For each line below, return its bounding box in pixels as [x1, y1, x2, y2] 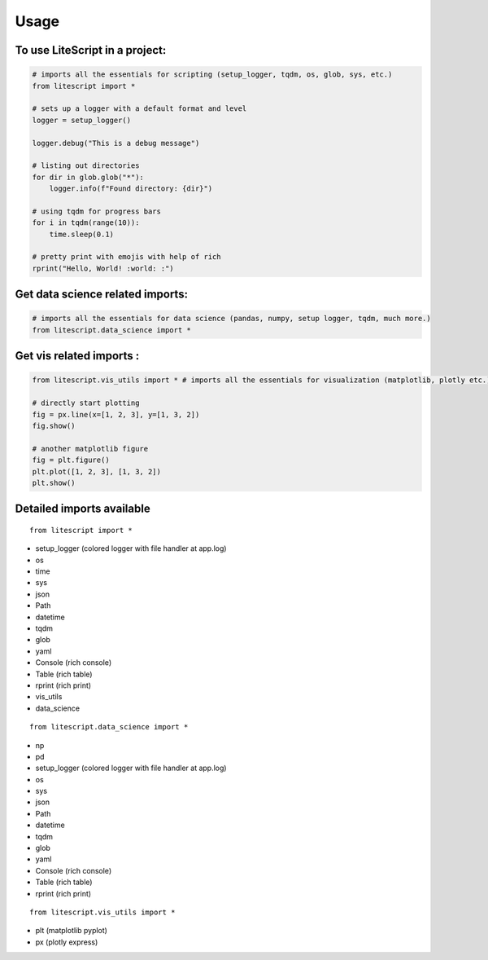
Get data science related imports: [15, 288, 189, 302]
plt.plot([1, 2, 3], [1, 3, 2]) [32, 467, 162, 476]
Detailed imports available [15, 502, 150, 516]
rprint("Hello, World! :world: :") [32, 263, 174, 273]
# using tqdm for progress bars [32, 206, 162, 216]
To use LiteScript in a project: [15, 43, 167, 57]
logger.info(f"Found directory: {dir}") [49, 184, 213, 193]
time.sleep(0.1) [49, 229, 114, 239]
